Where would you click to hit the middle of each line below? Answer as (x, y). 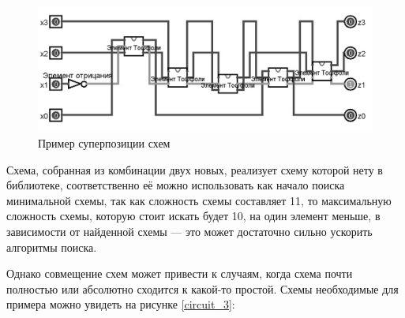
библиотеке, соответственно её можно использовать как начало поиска (176, 185)
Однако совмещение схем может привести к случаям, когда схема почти (180, 273)
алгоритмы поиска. (52, 247)
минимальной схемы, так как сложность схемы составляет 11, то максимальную (199, 200)
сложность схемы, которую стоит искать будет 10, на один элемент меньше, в (193, 216)
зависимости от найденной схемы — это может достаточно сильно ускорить (189, 231)
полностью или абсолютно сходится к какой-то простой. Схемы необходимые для (202, 288)
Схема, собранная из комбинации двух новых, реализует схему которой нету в (195, 169)
